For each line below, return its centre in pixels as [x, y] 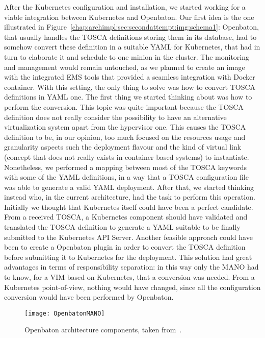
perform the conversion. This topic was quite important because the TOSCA [124, 106]
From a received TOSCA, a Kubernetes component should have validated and [126, 217]
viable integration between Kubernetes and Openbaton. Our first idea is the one [129, 17]
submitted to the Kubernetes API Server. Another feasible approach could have [128, 237]
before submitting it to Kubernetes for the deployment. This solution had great [128, 257]
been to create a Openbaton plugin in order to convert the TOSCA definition [125, 247]
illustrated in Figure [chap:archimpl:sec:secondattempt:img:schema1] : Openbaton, [132, 27]
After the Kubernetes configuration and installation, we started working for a [125, 7]
